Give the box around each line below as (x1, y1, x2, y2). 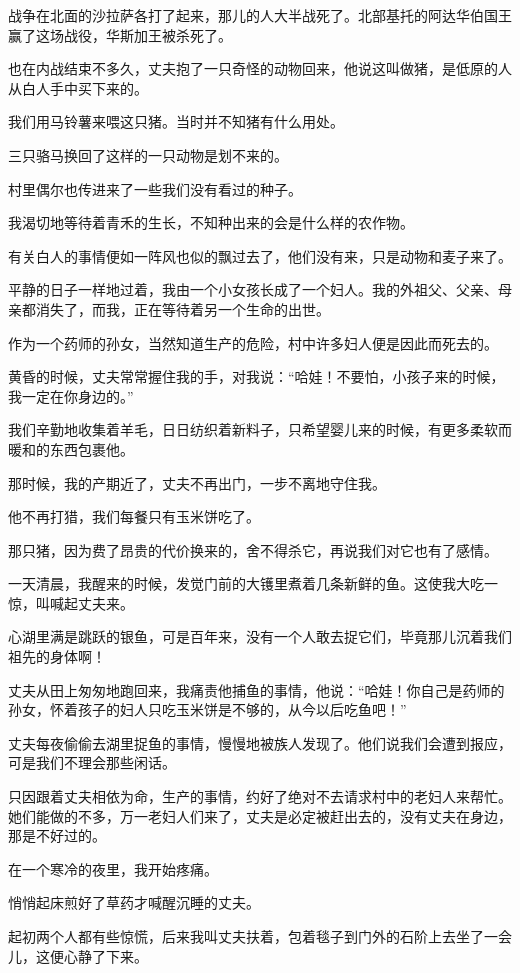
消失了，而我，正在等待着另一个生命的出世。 (35, 298, 330, 319)
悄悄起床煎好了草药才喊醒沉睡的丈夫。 (8, 892, 260, 913)
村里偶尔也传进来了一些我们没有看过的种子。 (8, 178, 302, 199)
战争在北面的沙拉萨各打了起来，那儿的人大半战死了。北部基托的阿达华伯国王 (8, 5, 512, 25)
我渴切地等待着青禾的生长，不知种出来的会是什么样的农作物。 (8, 212, 414, 233)
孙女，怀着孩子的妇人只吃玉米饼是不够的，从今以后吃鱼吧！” (8, 699, 407, 720)
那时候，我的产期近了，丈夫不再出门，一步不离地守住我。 (8, 472, 386, 493)
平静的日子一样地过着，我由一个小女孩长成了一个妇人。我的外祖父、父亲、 (8, 279, 498, 300)
